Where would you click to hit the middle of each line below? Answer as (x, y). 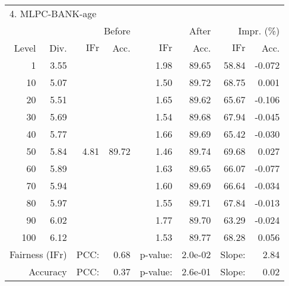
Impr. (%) (259, 31)
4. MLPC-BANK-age (53, 13)
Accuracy (48, 271)
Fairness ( (30, 254)
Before (117, 31)
